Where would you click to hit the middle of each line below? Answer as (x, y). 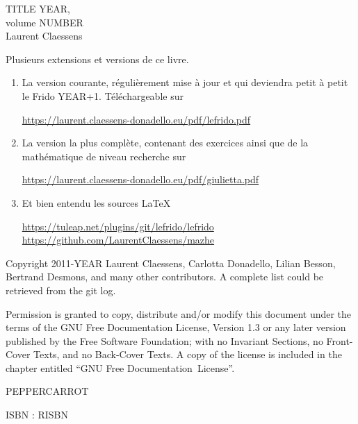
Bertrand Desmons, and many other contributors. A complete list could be (165, 277)
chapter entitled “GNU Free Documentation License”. (120, 367)
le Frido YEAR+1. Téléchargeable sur (103, 95)
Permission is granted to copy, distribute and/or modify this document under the (179, 313)
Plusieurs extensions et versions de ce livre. (97, 59)
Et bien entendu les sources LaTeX (96, 202)
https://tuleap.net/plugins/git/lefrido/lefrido (118, 226)
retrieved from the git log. (61, 290)
